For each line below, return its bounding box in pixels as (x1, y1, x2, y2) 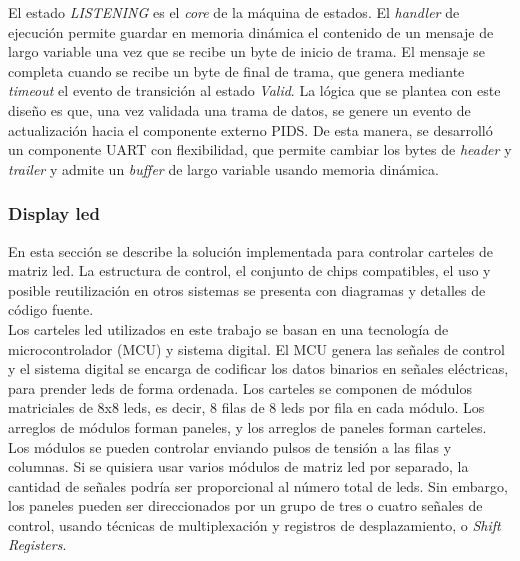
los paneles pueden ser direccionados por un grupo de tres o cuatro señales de (8, 495, 483, 516)
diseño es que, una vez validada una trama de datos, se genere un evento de (8, 99, 471, 120)
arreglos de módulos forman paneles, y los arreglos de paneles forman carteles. (8, 416, 487, 437)
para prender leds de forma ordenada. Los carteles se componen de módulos (8, 377, 472, 398)
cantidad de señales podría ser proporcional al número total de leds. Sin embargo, (8, 475, 508, 496)
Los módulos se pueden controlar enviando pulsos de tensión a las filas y (8, 436, 452, 457)
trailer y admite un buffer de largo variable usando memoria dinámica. (8, 158, 439, 179)
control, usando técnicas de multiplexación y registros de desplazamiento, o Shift (8, 514, 501, 535)
